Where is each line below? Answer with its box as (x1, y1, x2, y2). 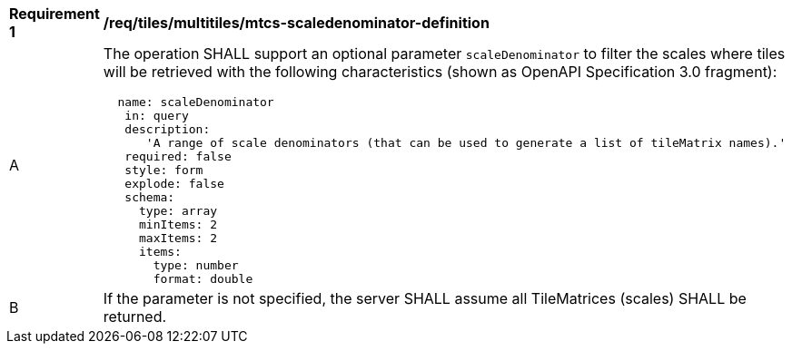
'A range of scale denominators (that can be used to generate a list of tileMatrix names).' (145, 136, 787, 150)
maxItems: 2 (138, 231, 218, 245)
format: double (153, 272, 253, 286)
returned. (103, 307, 167, 326)
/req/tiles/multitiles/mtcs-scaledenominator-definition (103, 14, 490, 32)
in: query (124, 109, 189, 122)
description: (124, 122, 211, 136)
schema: (124, 190, 175, 204)
